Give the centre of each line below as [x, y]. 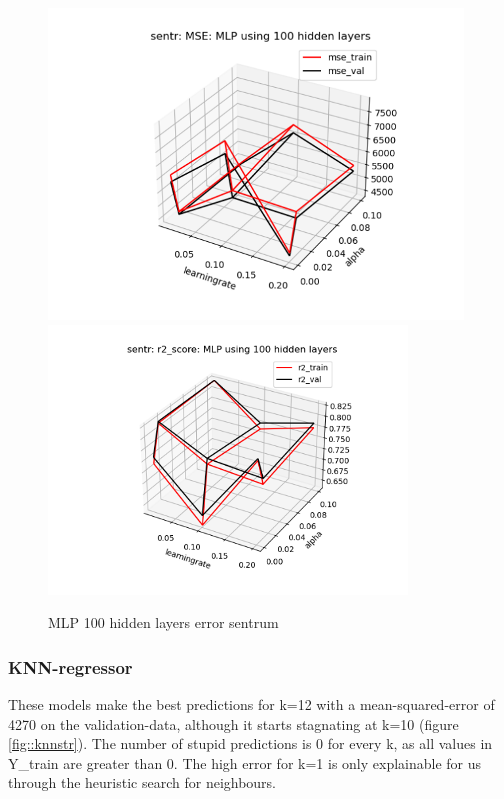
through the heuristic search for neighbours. [142, 782]
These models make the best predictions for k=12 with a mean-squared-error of [251, 704]
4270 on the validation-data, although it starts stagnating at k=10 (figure [233, 723]
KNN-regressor [70, 666]
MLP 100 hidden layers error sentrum [163, 622]
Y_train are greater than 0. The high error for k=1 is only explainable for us [245, 762]
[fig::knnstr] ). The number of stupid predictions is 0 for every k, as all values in [250, 743]
